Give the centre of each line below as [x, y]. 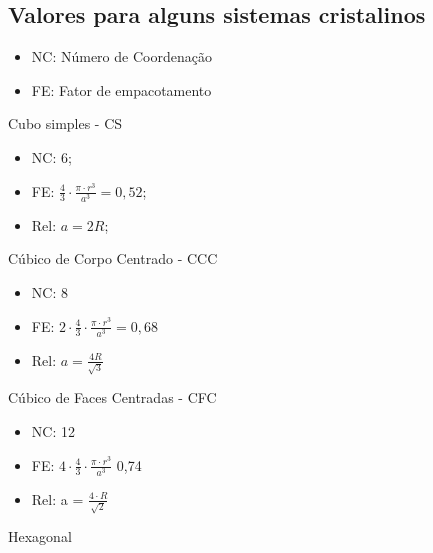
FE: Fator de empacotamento [121, 89]
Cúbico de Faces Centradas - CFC [112, 397]
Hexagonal [40, 536]
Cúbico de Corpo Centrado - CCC [113, 258]
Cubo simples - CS [65, 123]
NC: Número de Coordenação [121, 56]
